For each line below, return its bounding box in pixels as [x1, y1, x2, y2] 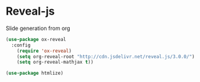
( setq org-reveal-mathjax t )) [17, 59, 94, 65]
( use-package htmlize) [6, 70, 64, 76]
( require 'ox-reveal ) [17, 48, 72, 54]
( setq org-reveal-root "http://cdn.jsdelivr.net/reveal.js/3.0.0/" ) [17, 53, 195, 59]
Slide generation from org [6, 24, 71, 32]
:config [11, 42, 31, 48]
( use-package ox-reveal [6, 36, 67, 42]
